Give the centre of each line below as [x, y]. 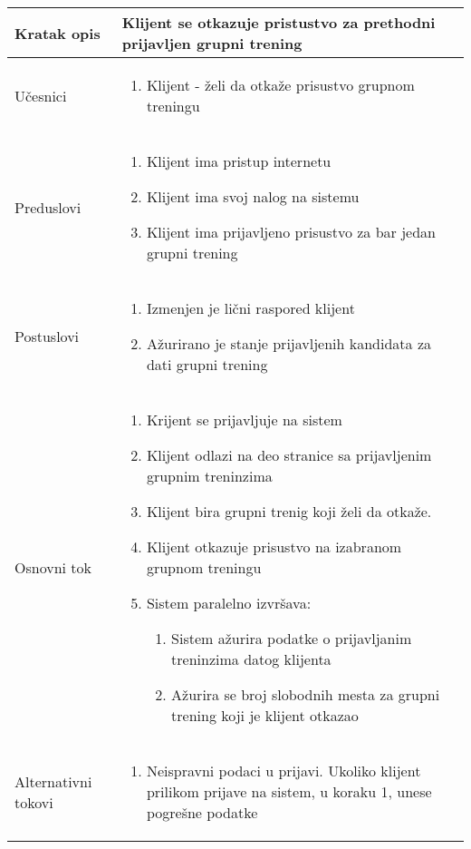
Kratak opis [58, 33]
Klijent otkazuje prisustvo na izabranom [274, 546]
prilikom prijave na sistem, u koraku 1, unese [289, 791]
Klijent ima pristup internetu [239, 161]
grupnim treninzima [209, 476]
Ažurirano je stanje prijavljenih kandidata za [288, 343]
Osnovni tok [53, 567]
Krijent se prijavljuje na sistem [244, 420]
